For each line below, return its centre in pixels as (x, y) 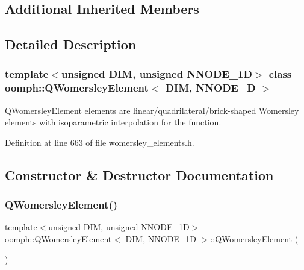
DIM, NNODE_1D (161, 239)
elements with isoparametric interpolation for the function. (113, 122)
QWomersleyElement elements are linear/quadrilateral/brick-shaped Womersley (152, 110)
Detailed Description (71, 44)
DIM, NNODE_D (210, 88)
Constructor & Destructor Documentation (139, 174)
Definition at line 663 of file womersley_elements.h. (100, 142)
